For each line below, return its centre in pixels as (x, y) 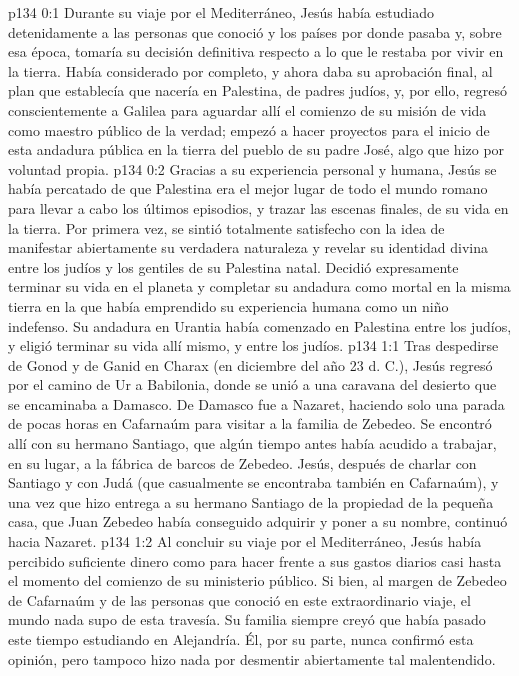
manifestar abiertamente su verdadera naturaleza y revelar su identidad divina (248, 247)
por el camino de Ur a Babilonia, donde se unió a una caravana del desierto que (252, 384)
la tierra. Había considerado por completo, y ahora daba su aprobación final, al (250, 70)
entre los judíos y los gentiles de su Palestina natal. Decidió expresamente (233, 266)
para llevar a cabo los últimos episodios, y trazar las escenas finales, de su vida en (258, 207)
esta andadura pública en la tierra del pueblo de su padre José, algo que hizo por (256, 149)
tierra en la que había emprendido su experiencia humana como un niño (228, 305)
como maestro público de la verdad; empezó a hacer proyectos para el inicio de (249, 129)
